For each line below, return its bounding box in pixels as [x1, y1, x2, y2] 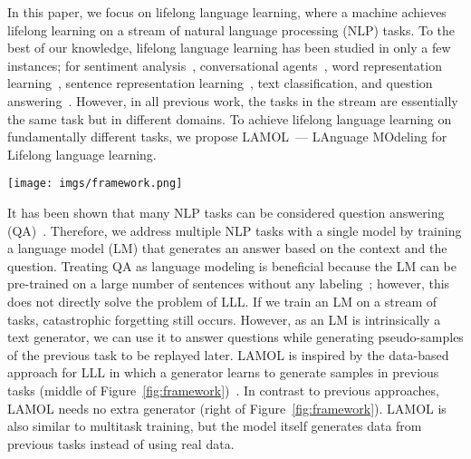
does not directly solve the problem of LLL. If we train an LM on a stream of [7, 291, 437, 310]
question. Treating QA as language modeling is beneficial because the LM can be [7, 256, 457, 275]
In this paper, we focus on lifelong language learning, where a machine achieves [7, 3, 447, 21]
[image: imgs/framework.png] [7, 177, 183, 190]
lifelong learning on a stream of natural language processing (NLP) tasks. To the [7, 20, 456, 39]
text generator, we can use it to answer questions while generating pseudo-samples [7, 327, 464, 347]
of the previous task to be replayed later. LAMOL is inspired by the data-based [7, 345, 449, 364]
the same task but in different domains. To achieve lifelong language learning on [7, 109, 452, 128]
